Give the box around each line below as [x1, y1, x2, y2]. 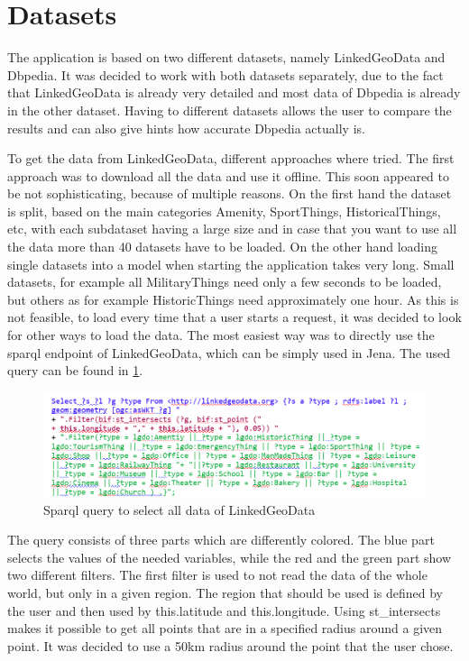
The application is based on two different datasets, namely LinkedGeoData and [7, 48, 446, 67]
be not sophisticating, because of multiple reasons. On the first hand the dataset [7, 184, 452, 203]
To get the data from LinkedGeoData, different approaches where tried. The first [7, 149, 455, 168]
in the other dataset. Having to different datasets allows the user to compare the [7, 100, 452, 119]
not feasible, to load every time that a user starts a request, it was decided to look [7, 308, 462, 326]
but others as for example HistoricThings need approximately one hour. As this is [7, 289, 459, 308]
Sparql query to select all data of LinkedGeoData [43, 500, 316, 519]
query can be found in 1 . [7, 361, 143, 380]
